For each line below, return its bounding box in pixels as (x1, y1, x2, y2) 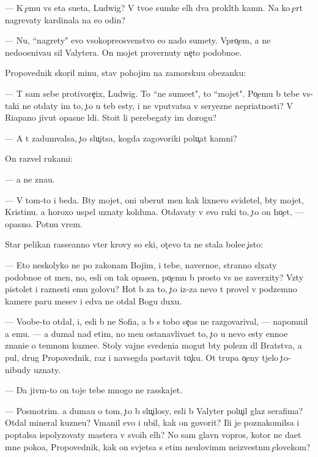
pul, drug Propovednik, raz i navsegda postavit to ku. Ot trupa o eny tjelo (5, 351, 279, 364)
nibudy (5, 363, 31, 376)
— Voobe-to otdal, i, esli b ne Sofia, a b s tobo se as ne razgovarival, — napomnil (5, 315, 308, 328)
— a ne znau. (5, 172, 55, 185)
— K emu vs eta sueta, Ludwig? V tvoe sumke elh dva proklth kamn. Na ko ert (5, 1, 303, 13)
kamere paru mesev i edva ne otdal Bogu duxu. (5, 294, 182, 307)
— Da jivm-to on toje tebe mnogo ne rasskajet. (5, 383, 183, 396)
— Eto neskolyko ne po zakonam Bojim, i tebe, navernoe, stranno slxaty (5, 258, 277, 271)
